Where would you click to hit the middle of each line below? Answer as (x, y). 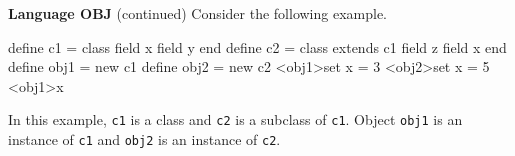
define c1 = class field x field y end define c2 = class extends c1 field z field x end (257, 46)
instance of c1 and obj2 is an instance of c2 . (144, 139)
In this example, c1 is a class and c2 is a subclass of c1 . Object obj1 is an (235, 119)
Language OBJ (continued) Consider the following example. (198, 13)
